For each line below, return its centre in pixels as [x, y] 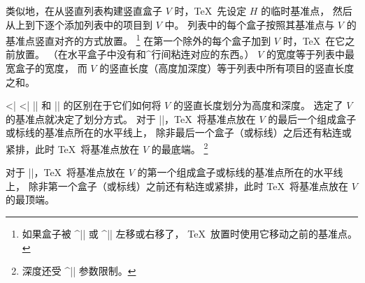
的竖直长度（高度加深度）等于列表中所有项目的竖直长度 [227, 68]
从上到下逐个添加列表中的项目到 [79, 24]
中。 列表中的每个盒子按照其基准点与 [250, 24]
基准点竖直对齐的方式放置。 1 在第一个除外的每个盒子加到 [138, 39]
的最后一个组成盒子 [312, 118]
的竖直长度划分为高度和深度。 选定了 [258, 105]
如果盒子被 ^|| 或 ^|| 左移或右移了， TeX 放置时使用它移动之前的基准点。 [189, 234]
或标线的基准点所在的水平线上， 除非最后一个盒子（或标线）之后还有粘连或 [179, 132]
